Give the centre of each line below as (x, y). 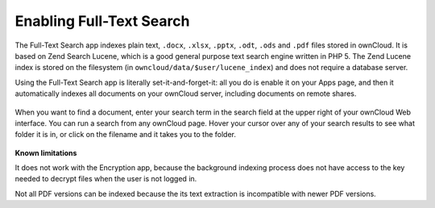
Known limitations (46, 152)
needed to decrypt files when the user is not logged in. (106, 179)
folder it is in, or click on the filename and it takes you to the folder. (126, 135)
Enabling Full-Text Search (102, 21)
